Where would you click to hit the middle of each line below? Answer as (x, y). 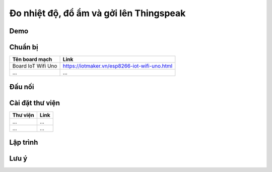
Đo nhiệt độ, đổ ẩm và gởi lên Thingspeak (97, 13)
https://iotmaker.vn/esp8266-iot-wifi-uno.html (118, 66)
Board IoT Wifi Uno (35, 66)
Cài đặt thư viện (35, 103)
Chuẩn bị (24, 47)
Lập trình (24, 142)
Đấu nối (22, 87)
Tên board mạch (32, 60)
